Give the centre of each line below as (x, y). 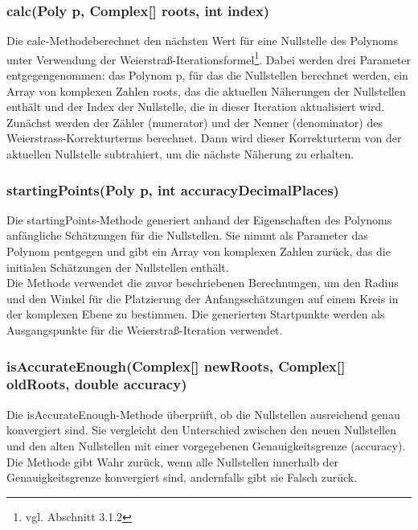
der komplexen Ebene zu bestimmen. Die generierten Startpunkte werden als (196, 314)
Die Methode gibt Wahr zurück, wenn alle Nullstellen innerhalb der (173, 461)
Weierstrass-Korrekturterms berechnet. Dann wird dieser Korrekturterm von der (204, 138)
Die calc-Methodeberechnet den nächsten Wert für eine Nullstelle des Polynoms (202, 41)
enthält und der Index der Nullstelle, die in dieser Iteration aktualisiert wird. (196, 107)
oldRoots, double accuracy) (97, 384)
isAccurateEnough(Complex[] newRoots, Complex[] (176, 366)
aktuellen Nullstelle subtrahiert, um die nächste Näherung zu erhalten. (180, 154)
